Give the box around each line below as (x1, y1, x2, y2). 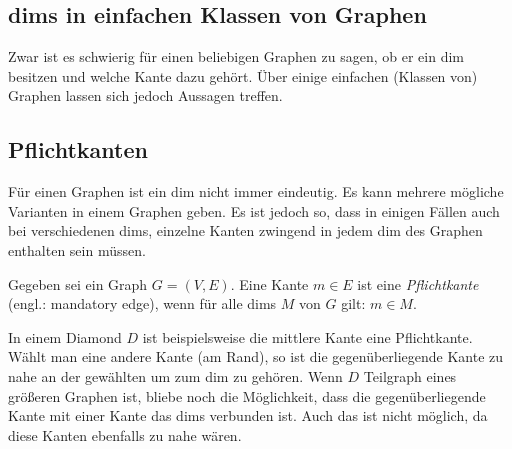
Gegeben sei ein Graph (8, 273, 148, 294)
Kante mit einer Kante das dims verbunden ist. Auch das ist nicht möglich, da (8, 405, 488, 426)
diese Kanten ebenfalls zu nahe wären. (8, 424, 242, 445)
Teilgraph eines (363, 365, 457, 386)
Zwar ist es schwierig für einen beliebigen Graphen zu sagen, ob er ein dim (8, 46, 464, 67)
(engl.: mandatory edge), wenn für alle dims (8, 293, 277, 314)
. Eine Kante (230, 273, 309, 294)
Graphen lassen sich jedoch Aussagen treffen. (8, 85, 283, 106)
